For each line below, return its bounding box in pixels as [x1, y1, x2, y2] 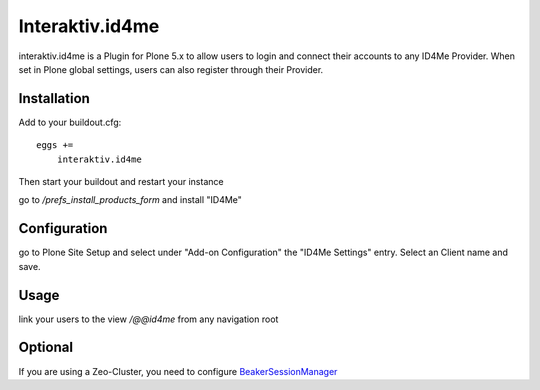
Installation [18, 90, 90, 107]
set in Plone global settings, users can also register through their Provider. [18, 63, 324, 75]
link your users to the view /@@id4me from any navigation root [18, 313, 279, 325]
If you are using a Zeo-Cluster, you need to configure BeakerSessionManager [18, 365, 338, 377]
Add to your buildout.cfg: [18, 116, 122, 128]
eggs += [36, 140, 74, 151]
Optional [18, 339, 74, 356]
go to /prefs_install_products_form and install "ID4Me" [18, 194, 242, 206]
